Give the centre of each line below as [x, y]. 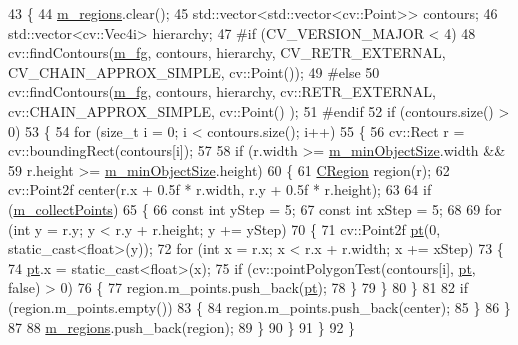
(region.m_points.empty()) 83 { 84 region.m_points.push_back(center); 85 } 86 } [259, 306]
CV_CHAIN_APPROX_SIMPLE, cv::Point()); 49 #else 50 [194, 71]
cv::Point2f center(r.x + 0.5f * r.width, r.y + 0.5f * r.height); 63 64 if [220, 189]
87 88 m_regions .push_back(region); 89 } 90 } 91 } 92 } [182, 326]
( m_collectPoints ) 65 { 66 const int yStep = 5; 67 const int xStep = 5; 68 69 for [255, 208]
